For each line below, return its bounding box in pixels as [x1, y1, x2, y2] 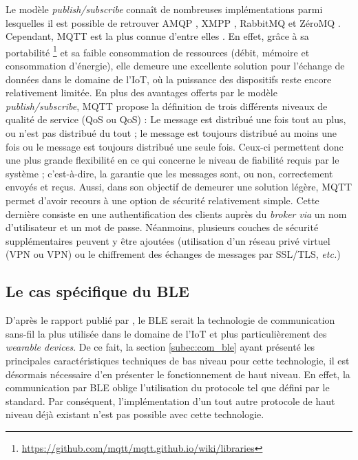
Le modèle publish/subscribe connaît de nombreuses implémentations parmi [6, 2, 323, 16]
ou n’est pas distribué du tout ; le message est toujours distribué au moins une [6, 126, 337, 140]
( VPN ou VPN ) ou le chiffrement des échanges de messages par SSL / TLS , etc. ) [6, 247, 341, 261]
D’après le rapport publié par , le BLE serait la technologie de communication [6, 313, 335, 327]
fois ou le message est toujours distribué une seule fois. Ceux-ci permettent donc [6, 139, 344, 153]
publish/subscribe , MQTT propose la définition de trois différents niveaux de [6, 98, 328, 113]
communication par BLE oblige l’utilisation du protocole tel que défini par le [6, 380, 330, 395]
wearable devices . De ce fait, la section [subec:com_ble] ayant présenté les [6, 340, 315, 354]
